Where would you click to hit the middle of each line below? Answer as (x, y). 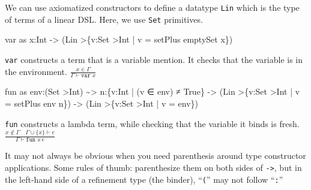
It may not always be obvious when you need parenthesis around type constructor (155, 156)
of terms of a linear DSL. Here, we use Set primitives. (104, 19)
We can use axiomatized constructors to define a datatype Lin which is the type (152, 7)
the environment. (36, 71)
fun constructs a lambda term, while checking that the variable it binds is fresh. (152, 123)
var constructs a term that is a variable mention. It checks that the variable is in (154, 59)
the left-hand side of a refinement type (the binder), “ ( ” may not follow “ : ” (144, 179)
